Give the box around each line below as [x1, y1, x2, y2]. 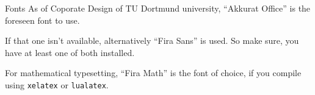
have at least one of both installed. [5, 46, 135, 58]
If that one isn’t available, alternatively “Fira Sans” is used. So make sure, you [5, 34, 299, 47]
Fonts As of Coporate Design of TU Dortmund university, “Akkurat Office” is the [5, 2, 311, 14]
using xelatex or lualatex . [5, 78, 109, 91]
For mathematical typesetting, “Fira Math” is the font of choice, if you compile [5, 66, 302, 79]
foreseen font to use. [5, 13, 80, 26]
